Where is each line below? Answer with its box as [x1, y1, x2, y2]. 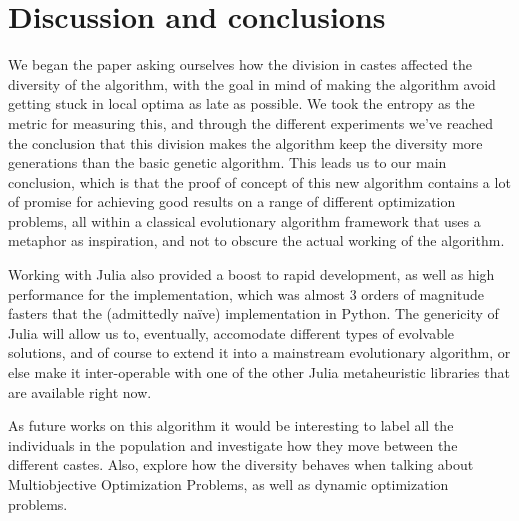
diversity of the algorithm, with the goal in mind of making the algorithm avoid [8, 73, 496, 94]
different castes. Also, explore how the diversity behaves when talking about [8, 454, 474, 475]
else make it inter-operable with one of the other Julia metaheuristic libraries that [8, 362, 510, 383]
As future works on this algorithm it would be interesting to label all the [8, 415, 454, 436]
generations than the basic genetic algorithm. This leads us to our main [8, 152, 447, 173]
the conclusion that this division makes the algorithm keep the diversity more [8, 132, 483, 153]
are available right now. [8, 381, 152, 402]
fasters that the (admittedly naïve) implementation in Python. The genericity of [8, 303, 499, 324]
